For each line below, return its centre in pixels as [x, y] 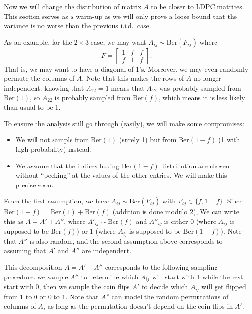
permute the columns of [39, 78]
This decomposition [33, 267]
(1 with [229, 139]
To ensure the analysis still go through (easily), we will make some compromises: [124, 123]
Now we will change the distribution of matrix [73, 6]
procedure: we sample [36, 276]
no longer [207, 78]
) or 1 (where [96, 231]
